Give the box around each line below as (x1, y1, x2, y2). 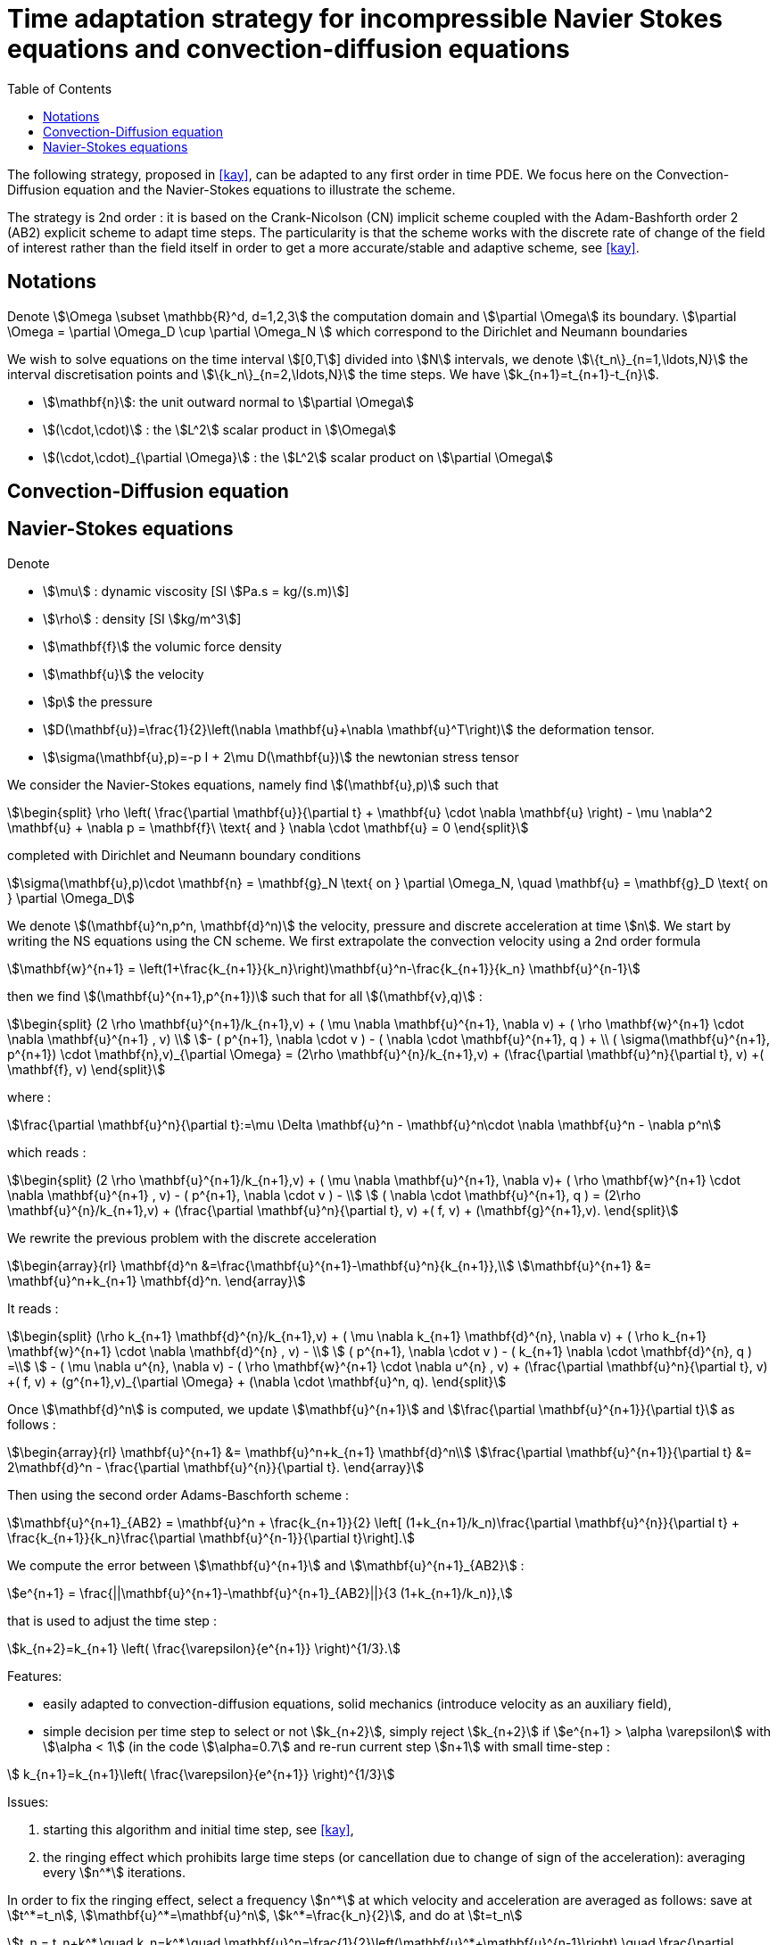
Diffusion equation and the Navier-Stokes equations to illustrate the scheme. (7, 181, 456, 197)
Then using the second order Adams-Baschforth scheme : (7, 1486, 350, 1502)
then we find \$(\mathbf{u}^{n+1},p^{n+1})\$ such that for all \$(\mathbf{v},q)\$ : (7, 988, 483, 1004)
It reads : (7, 1300, 59, 1316)
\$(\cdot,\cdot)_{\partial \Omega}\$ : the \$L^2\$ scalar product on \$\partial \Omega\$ (43, 449, 553, 465)
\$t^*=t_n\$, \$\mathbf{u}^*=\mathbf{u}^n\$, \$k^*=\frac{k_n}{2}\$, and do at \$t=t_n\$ (7, 1907, 523, 1923)
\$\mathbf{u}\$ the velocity (43, 666, 204, 682)
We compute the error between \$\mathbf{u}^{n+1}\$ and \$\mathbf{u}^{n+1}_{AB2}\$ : (7, 1557, 525, 1573)
